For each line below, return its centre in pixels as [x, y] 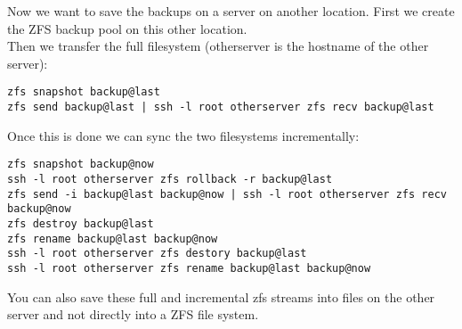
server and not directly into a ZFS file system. [133, 314]
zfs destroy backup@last [81, 223]
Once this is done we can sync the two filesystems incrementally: [183, 135]
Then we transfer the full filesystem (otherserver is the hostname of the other [218, 46]
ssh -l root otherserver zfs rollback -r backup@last [170, 179]
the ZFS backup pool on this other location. [127, 28]
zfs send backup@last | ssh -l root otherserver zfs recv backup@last [221, 107]
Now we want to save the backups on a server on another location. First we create [231, 11]
